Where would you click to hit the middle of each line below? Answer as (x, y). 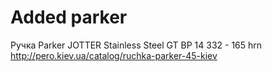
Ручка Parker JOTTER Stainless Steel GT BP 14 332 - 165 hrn (136, 45)
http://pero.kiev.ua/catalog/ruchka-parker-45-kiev (114, 55)
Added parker (69, 17)
